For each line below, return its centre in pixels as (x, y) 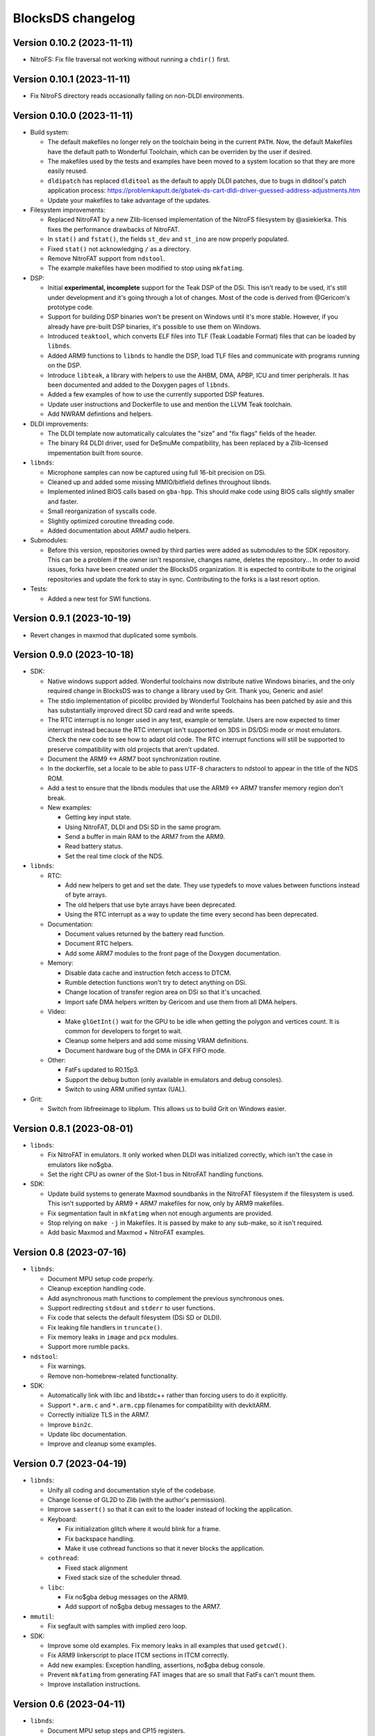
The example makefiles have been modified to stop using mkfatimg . (146, 268)
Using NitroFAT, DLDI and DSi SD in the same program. (143, 827)
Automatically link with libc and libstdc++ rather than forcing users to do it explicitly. (168, 1395)
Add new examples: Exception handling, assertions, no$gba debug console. (156, 1665)
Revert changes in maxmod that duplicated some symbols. (114, 635)
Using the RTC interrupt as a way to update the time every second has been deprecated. (192, 915)
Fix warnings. (67, 1366)
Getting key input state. (98, 817)
